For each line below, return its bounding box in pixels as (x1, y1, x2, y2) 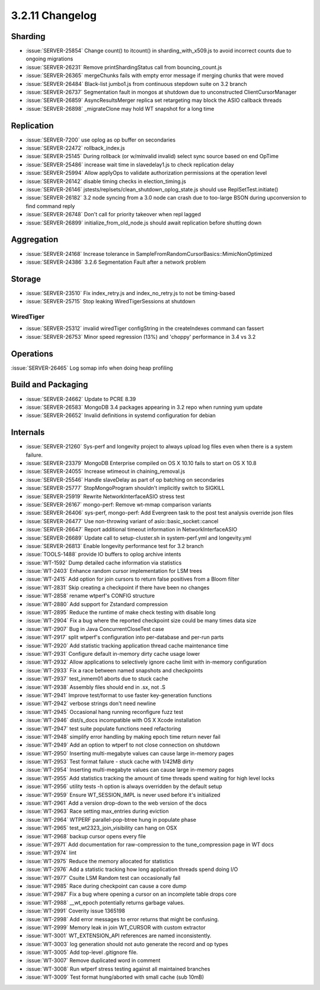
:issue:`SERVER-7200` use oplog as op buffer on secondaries (25, 136, 176, 143)
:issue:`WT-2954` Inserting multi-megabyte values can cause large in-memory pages (25, 766, 234, 773)
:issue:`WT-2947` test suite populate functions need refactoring (25, 725, 181, 732)
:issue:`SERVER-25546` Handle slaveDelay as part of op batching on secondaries (25, 476, 225, 483)
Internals (11, 427, 45, 438)
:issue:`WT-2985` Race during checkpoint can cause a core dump (25, 882, 187, 889)
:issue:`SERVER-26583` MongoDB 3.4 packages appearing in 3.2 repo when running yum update (25, 403, 263, 411)
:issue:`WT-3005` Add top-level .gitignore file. (25, 949, 138, 956)
